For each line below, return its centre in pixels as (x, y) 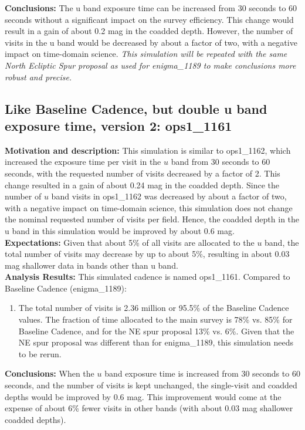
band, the (282, 242)
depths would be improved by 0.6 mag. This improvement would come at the (143, 396)
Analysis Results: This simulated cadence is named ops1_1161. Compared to (148, 277)
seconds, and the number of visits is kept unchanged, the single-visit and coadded (151, 385)
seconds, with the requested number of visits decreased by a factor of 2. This (143, 173)
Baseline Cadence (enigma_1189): (66, 288)
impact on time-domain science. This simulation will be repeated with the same (146, 54)
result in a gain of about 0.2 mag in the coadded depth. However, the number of (149, 31)
